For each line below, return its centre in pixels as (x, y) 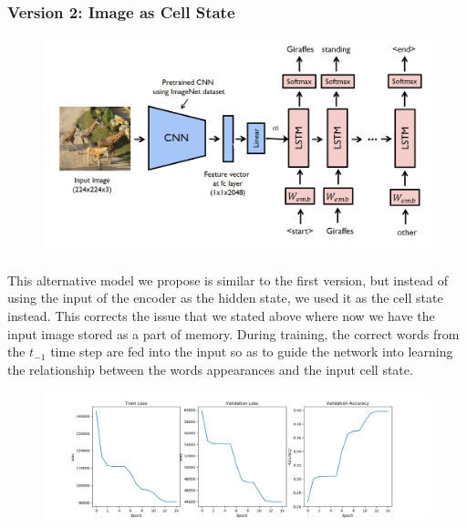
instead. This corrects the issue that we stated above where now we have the (221, 316)
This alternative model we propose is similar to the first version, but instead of (228, 280)
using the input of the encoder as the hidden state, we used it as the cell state (225, 298)
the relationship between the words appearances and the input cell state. (210, 369)
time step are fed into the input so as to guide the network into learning (252, 352)
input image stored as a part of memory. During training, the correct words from (233, 333)
